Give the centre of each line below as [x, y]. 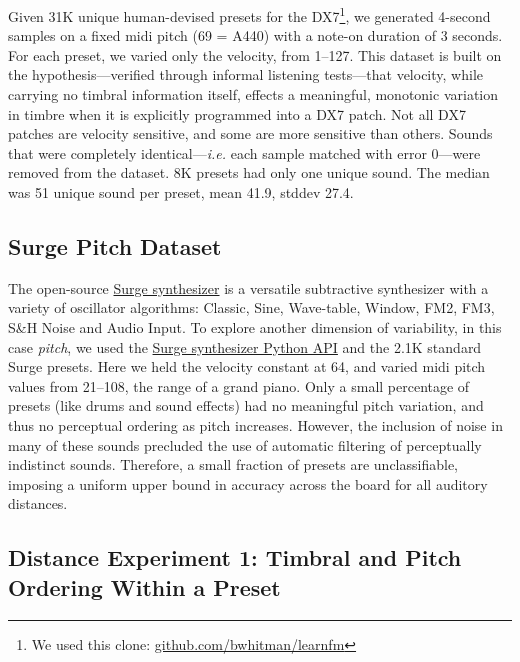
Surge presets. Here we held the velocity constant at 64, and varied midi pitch [247, 366]
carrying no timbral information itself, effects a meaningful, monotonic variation [253, 94]
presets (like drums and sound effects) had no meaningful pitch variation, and [246, 405]
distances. [38, 503]
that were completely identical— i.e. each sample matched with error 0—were [244, 152]
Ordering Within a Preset [144, 586]
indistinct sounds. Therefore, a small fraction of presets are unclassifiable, [233, 464]
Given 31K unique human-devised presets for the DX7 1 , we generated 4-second [249, 14]
